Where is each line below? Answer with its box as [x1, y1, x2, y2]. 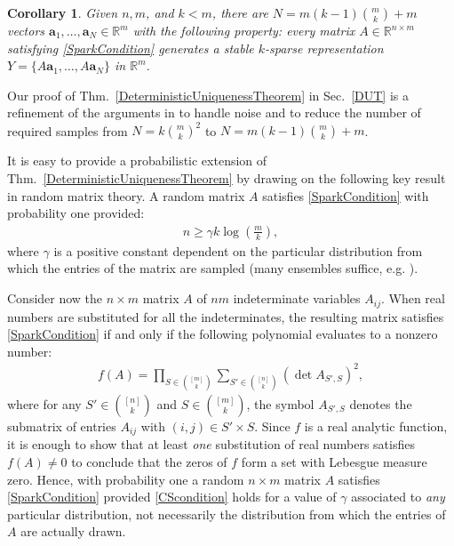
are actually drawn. [20, 522, 126, 541]
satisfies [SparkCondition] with [262, 186, 429, 205]
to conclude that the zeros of [71, 453, 227, 471]
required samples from [7, 121, 128, 140]
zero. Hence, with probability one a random [7, 470, 244, 488]
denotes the [349, 395, 412, 414]
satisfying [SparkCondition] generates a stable [7, 38, 254, 57]
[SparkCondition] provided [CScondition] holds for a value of [7, 487, 337, 506]
